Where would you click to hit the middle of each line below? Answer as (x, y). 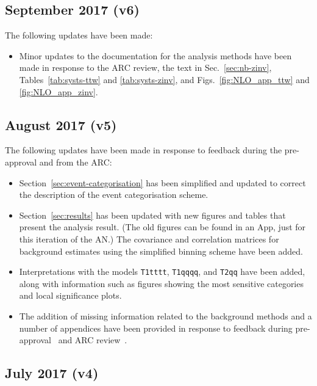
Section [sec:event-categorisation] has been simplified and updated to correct (162, 182)
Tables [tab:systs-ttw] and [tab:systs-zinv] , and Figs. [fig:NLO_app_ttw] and (164, 79)
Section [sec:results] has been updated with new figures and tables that (152, 215)
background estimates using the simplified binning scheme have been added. (161, 251)
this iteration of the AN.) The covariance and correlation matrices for (149, 239)
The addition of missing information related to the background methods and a (166, 315)
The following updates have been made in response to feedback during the (144, 150)
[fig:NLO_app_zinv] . (59, 91)
